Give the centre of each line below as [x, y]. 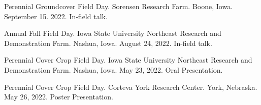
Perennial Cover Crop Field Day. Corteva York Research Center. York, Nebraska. [131, 87]
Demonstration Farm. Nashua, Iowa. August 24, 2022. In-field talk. [108, 43]
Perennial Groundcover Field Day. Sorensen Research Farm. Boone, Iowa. [119, 6]
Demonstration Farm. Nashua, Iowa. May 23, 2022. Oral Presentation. [113, 69]
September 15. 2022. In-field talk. [56, 16]
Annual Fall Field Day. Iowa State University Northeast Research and [113, 33]
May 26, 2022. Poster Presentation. [59, 97]
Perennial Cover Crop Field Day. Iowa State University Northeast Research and [128, 60]
